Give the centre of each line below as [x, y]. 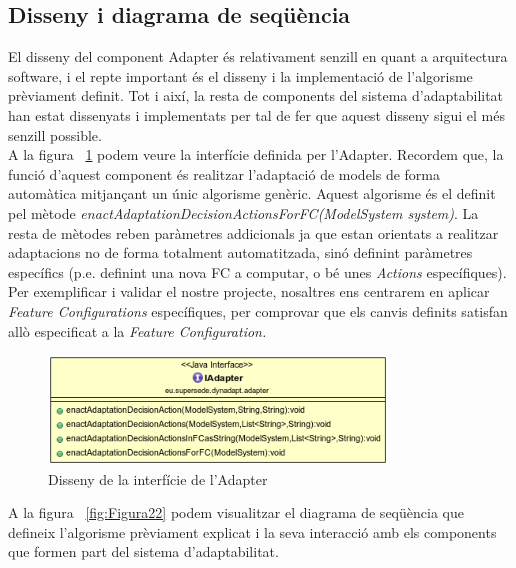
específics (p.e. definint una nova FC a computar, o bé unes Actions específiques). [257, 271]
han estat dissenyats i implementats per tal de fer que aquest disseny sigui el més [256, 114]
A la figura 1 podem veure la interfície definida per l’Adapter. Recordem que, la [256, 154]
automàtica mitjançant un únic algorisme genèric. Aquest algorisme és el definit [252, 193]
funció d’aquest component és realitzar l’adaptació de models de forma [224, 173]
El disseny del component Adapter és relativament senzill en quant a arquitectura [258, 56]
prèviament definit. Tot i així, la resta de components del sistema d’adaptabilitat [256, 95]
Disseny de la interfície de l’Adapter [158, 478]
